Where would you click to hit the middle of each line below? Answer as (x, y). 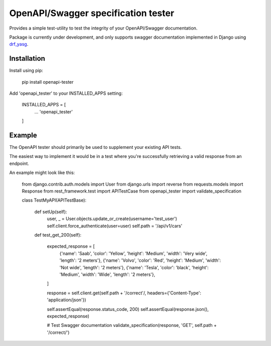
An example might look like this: (42, 172)
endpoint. (19, 163)
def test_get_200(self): (58, 235)
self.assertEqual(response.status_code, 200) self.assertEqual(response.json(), (128, 309)
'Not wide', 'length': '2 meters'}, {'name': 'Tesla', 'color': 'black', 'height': (134, 267)
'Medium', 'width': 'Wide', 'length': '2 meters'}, (107, 274)
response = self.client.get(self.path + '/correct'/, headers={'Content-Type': (124, 293)
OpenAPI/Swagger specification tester (92, 13)
